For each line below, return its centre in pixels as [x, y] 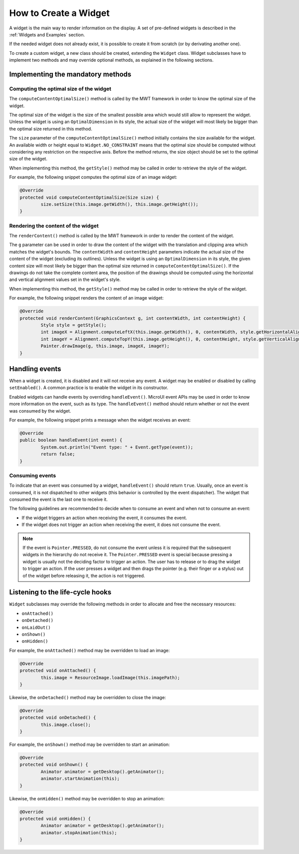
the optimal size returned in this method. [51, 129]
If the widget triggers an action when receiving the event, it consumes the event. [104, 518]
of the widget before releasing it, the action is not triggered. [84, 575]
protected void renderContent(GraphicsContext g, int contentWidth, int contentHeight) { [133, 318]
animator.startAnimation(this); [80, 779]
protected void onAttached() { [58, 671]
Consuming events [33, 475]
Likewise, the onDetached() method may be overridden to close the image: [88, 697]
